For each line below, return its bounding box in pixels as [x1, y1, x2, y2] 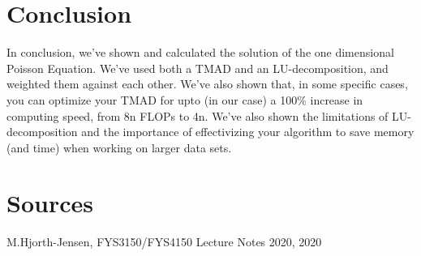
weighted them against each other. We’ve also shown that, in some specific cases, [6, 75, 408, 92]
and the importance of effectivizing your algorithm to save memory [81, 123, 415, 140]
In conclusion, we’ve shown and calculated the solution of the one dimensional [6, 44, 394, 61]
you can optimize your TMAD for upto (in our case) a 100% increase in [6, 91, 363, 108]
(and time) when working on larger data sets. [6, 139, 232, 156]
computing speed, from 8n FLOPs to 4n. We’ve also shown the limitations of [6, 107, 389, 124]
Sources [6, 186, 93, 220]
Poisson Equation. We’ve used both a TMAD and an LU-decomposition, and [6, 59, 389, 76]
